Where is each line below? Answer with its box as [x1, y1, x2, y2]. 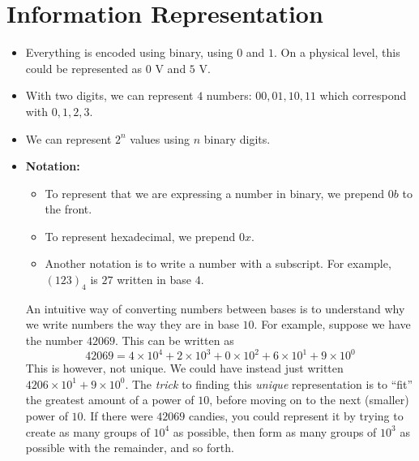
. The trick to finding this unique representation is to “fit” [125, 375, 413, 392]
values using [130, 130, 190, 147]
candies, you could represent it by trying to [188, 407, 404, 424]
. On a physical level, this [274, 44, 400, 61]
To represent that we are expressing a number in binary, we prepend [45, 184, 385, 201]
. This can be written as [114, 332, 234, 349]
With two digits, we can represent [25, 87, 194, 104]
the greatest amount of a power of [25, 391, 195, 408]
